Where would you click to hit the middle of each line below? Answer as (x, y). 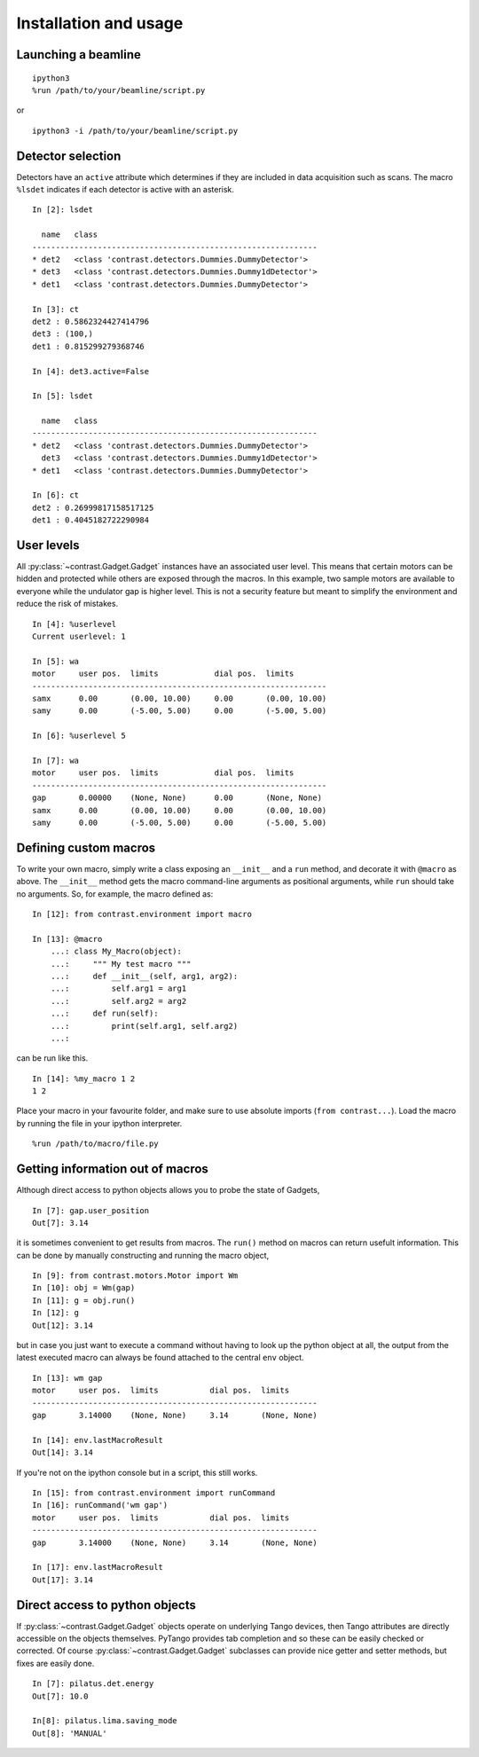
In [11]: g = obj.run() (84, 1300)
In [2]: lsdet (63, 210)
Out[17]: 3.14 (63, 1580)
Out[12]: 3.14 (63, 1325)
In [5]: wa (56, 661)
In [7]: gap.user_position (91, 1210)
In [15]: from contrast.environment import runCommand (154, 1493)
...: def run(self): (104, 1014)
